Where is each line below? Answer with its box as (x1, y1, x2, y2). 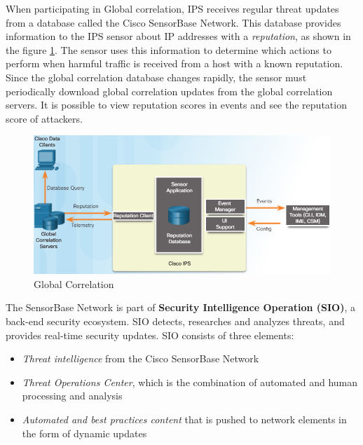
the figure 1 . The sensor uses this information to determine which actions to (6, 42, 331, 57)
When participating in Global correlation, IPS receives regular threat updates (6, 1, 339, 15)
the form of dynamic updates (22, 425, 147, 440)
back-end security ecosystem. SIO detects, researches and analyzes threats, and (6, 314, 345, 329)
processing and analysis (22, 388, 123, 403)
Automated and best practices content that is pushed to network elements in (22, 412, 347, 427)
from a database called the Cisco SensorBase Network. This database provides (6, 15, 341, 29)
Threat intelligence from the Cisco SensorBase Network (22, 351, 259, 366)
